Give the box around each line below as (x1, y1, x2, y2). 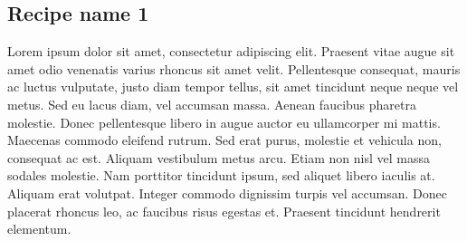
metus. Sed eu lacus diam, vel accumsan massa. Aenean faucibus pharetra (7, 94, 417, 113)
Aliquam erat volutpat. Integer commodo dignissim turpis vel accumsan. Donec (7, 183, 447, 202)
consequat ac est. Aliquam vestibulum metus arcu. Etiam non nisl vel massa (7, 148, 431, 167)
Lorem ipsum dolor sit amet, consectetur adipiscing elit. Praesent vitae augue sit (7, 42, 455, 61)
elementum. (7, 219, 71, 238)
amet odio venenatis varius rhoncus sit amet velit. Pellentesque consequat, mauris (7, 59, 461, 78)
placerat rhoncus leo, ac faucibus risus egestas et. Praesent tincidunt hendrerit (7, 201, 441, 220)
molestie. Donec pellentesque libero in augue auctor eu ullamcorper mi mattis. (7, 112, 441, 131)
